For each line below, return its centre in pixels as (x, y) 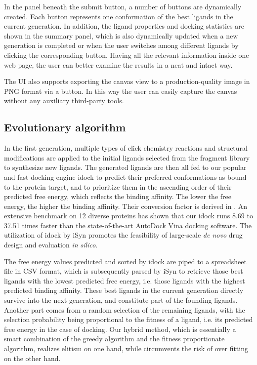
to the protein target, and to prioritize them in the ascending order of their (118, 186)
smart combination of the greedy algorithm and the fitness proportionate (114, 339)
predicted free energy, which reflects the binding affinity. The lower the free (118, 196)
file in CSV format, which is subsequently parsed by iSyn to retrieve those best (124, 271)
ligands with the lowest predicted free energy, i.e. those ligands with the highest (125, 280)
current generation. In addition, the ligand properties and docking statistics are (124, 26)
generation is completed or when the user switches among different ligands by (121, 45)
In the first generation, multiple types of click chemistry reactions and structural (126, 148)
